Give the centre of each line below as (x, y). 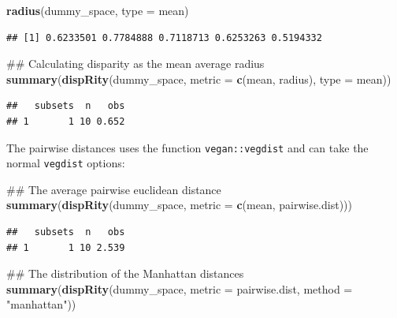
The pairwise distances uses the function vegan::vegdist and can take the (187, 147)
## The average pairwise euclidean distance (114, 189)
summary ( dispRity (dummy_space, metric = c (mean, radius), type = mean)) (199, 79)
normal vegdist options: (66, 163)
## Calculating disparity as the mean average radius (135, 64)
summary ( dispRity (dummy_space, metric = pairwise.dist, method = (180, 288)
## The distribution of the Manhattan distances (125, 273)
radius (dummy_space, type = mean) (98, 10)
